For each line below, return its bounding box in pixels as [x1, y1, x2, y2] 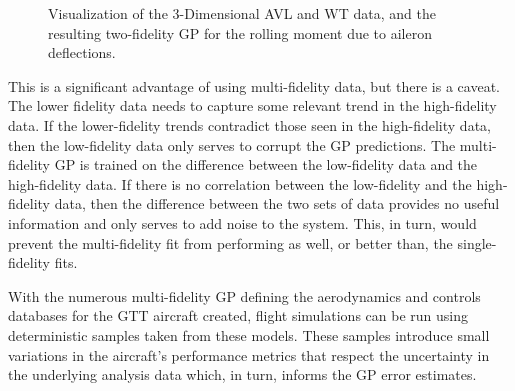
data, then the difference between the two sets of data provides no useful [54, 193, 500, 214]
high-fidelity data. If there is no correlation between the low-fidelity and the [8, 173, 472, 194]
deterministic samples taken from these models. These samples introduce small [8, 324, 490, 345]
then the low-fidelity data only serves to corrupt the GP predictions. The [8, 134, 456, 155]
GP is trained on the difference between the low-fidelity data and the [54, 154, 478, 175]
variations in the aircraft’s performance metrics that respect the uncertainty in [8, 344, 490, 365]
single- [457, 232, 497, 253]
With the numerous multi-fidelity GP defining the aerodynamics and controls [8, 285, 481, 306]
